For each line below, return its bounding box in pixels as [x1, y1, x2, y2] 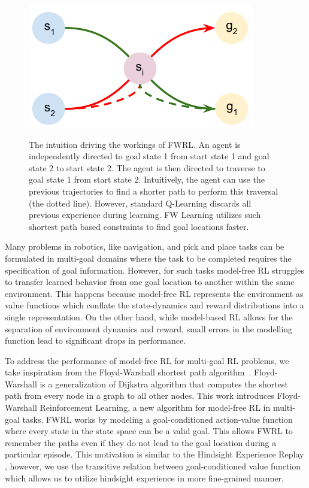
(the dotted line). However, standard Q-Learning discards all [29, 196, 252, 209]
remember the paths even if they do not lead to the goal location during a [5, 436, 277, 448]
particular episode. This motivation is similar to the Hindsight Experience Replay [5, 448, 304, 460]
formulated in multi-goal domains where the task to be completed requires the [5, 251, 292, 264]
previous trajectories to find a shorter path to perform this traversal [29, 184, 278, 197]
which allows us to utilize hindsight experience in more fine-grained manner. [5, 471, 284, 484]
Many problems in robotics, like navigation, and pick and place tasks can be [5, 240, 284, 253]
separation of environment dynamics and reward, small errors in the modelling [5, 322, 293, 335]
